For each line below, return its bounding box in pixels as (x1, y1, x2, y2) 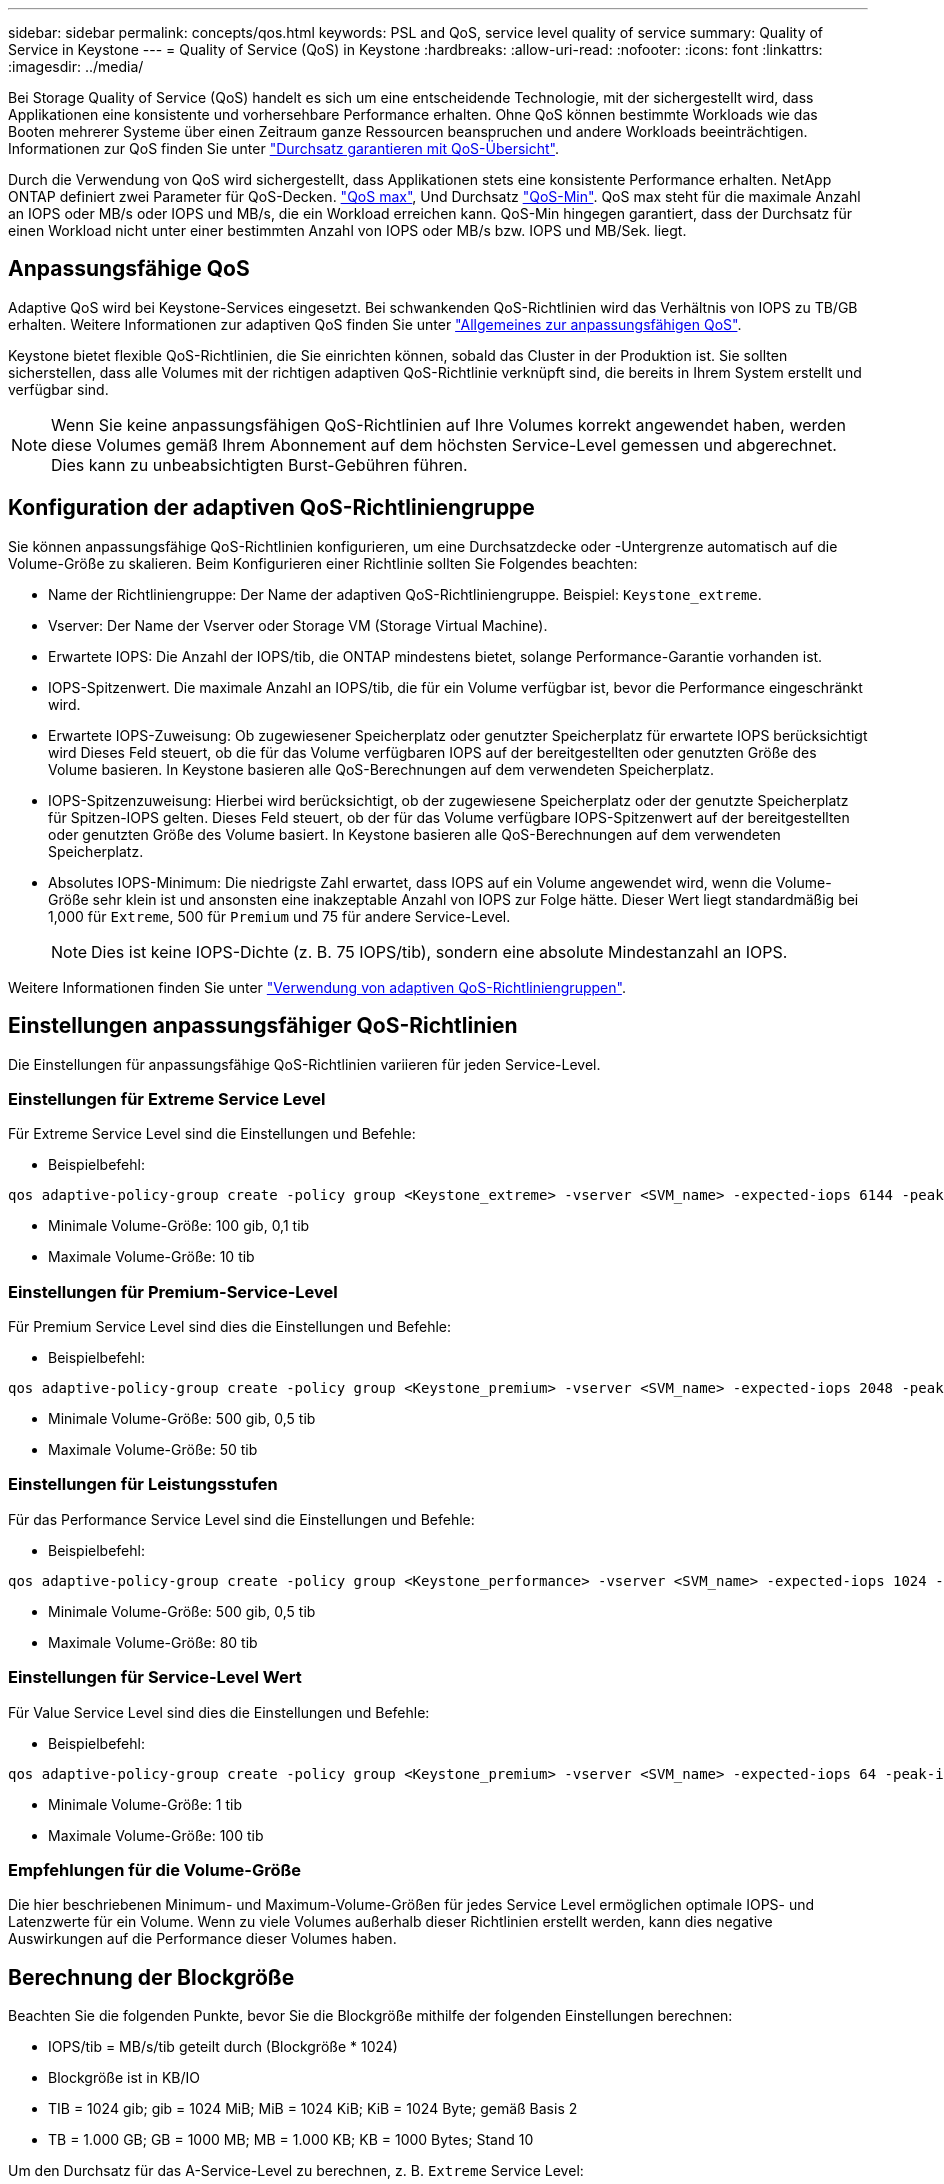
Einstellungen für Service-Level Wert (8, 1667, 302, 1688)
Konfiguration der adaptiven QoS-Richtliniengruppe (8, 495, 535, 521)
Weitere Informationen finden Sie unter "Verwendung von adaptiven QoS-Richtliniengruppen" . (8, 978, 626, 996)
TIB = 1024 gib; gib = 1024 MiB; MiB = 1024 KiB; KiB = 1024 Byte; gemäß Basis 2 (48, 2100, 578, 2118)
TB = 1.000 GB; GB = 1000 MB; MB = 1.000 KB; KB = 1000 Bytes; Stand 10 (48, 2131, 534, 2149)
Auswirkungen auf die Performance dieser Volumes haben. (8, 1930, 397, 1948)
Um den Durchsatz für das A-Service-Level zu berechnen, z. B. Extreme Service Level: (8, 2162, 584, 2180)
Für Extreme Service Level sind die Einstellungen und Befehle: (8, 1125, 416, 1143)
